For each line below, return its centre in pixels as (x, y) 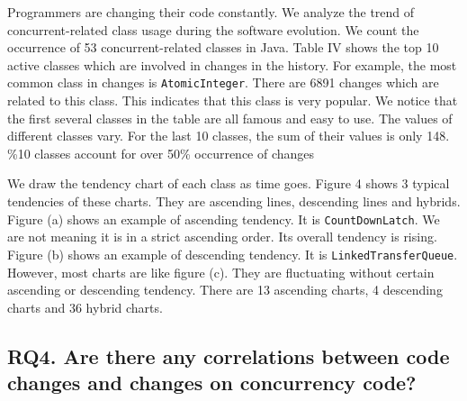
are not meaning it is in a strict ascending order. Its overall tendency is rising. (222, 237)
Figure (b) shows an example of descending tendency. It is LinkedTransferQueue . (233, 254)
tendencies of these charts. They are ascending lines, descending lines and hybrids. (234, 201)
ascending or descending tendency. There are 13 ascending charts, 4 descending (225, 290)
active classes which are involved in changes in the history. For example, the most (232, 64)
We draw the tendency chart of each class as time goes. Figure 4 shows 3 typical (229, 183)
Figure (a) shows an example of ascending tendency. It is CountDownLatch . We (224, 219)
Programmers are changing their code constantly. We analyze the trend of (211, 12)
